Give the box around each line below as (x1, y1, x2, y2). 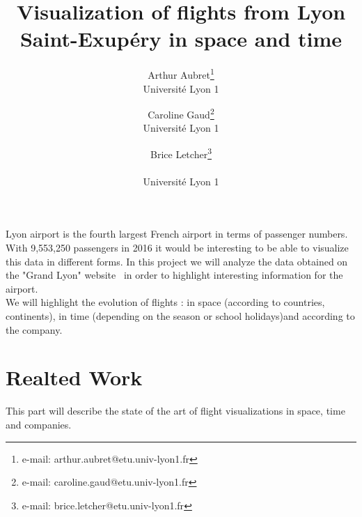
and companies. (6, 417, 72, 431)
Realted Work (6, 363, 143, 392)
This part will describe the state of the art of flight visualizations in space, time (6, 403, 345, 418)
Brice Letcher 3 (150, 145, 212, 161)
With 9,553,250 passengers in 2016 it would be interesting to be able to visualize (6, 240, 349, 255)
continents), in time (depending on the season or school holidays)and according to (6, 309, 355, 323)
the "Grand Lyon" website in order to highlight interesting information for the (6, 268, 343, 282)
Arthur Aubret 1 (148, 65, 214, 82)
